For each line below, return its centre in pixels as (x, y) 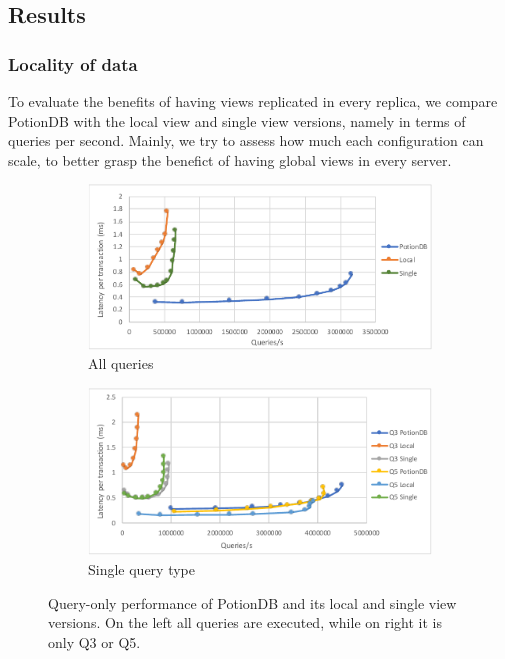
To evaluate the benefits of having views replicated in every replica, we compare (253, 101)
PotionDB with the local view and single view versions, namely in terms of (237, 120)
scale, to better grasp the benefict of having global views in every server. (230, 159)
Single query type (142, 568)
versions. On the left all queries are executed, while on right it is (245, 622)
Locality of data (73, 63)
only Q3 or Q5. (94, 641)
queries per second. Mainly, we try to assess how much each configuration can (246, 140)
